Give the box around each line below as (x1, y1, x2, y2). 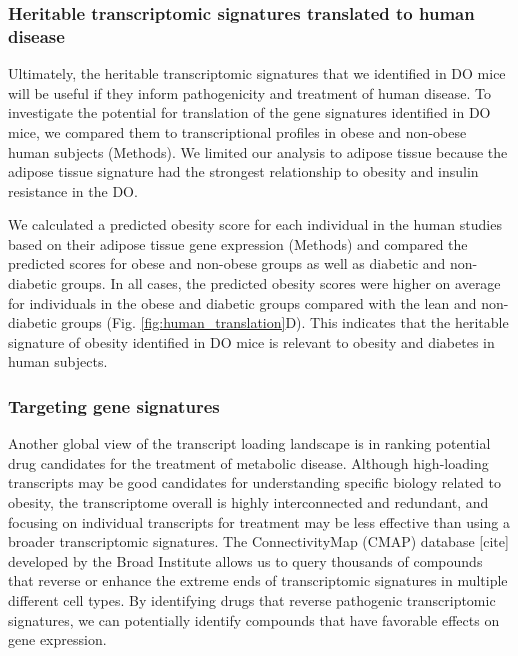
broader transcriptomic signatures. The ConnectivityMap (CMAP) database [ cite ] (8, 531, 509, 552)
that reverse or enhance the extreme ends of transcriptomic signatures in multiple (8, 570, 508, 591)
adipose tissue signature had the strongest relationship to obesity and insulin (8, 161, 479, 182)
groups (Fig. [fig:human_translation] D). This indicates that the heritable (61, 312, 509, 333)
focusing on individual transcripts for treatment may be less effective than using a (8, 511, 510, 532)
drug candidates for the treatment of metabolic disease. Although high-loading (8, 452, 489, 473)
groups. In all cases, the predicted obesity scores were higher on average (61, 273, 501, 294)
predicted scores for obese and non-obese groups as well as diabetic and (8, 253, 446, 274)
